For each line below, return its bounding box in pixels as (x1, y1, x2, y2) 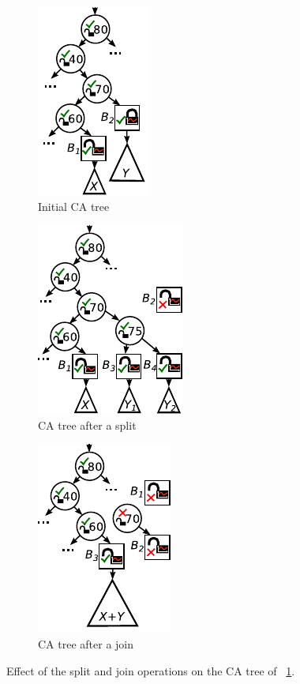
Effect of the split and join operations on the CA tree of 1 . (6, 662, 295, 678)
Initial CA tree (38, 197, 110, 214)
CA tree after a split (38, 416, 137, 433)
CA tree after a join (38, 635, 134, 652)
